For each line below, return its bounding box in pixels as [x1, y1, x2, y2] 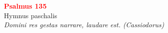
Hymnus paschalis [4, 10, 58, 20]
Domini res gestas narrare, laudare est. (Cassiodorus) [4, 20, 165, 30]
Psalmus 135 [4, 1, 47, 11]
